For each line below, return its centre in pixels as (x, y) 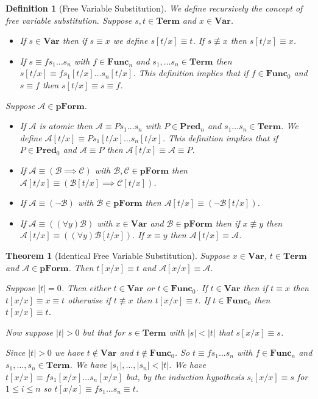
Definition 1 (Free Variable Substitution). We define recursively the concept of (154, 8)
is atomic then (66, 126)
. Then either (86, 288)
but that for (104, 332)
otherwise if (89, 299)
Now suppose (30, 332)
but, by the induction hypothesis (185, 376)
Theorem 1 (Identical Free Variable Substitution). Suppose (118, 255)
